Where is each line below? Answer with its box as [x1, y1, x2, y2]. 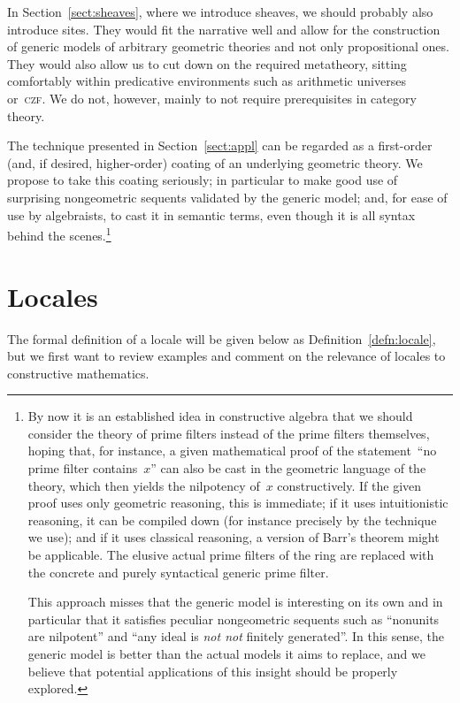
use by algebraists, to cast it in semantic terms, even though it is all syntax [7, 205, 416, 224]
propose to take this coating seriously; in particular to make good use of [7, 171, 398, 189]
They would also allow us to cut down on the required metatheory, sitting [7, 54, 407, 73]
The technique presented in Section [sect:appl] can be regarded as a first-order [7, 136, 433, 155]
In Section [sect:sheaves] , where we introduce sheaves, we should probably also [7, 3, 433, 20]
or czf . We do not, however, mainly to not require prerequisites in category [7, 88, 417, 107]
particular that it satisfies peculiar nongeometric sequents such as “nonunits [27, 609, 440, 628]
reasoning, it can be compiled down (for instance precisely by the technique [27, 510, 437, 529]
